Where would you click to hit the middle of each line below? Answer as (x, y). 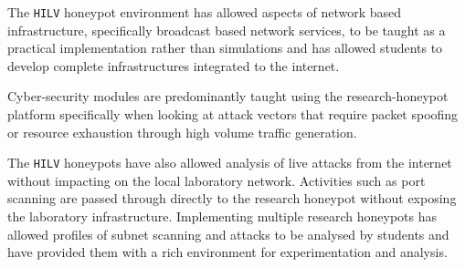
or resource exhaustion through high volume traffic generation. (182, 132)
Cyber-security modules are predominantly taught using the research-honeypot (228, 96)
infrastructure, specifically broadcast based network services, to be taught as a (227, 30)
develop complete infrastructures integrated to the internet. (174, 65)
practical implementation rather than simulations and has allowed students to (225, 48)
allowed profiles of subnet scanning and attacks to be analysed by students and (228, 234)
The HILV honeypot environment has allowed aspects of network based (205, 12)
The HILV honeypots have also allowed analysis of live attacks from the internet (230, 163)
